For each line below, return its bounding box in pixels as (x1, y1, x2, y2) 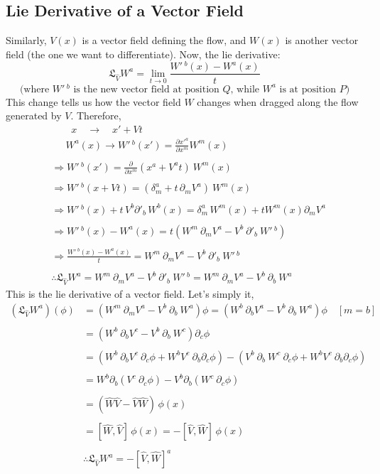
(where (19, 84, 50, 95)
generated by (6, 108, 62, 123)
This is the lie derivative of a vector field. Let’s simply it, (6, 286, 254, 301)
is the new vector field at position (73, 84, 219, 95)
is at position (279, 84, 336, 95)
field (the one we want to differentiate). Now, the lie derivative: (6, 46, 281, 61)
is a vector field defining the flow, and (82, 33, 246, 48)
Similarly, (6, 33, 47, 48)
